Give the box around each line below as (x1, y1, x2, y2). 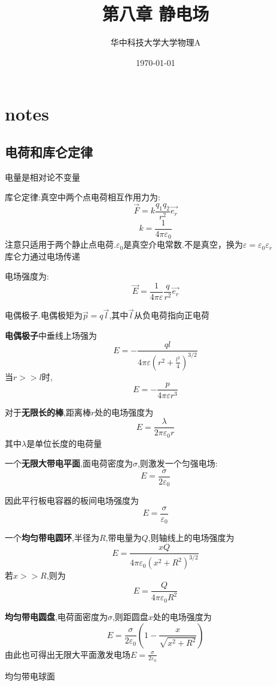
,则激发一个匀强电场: (137, 457, 218, 470)
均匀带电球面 (5, 669, 55, 682)
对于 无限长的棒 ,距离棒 (5, 405, 91, 418)
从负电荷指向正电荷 (134, 309, 210, 321)
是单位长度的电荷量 (26, 437, 102, 449)
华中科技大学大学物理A (110, 36, 201, 49)
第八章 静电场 (102, 1, 209, 26)
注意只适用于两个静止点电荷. (5, 238, 116, 251)
